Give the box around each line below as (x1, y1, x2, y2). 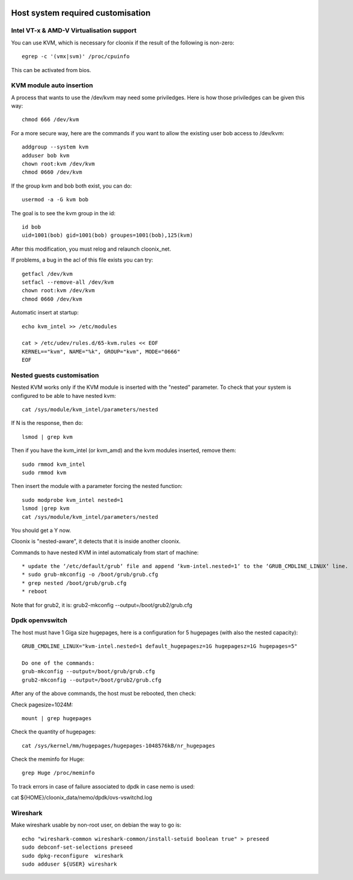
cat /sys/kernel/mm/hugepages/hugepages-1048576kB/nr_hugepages (22, 742, 216, 749)
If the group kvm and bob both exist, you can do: (11, 182, 132, 189)
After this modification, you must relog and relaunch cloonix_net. (11, 245, 171, 252)
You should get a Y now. (11, 527, 72, 534)
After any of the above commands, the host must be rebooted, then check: (11, 690, 197, 697)
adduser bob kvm (22, 152, 70, 159)
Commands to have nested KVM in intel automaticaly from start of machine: (11, 549, 199, 556)
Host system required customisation (11, 8, 151, 18)
